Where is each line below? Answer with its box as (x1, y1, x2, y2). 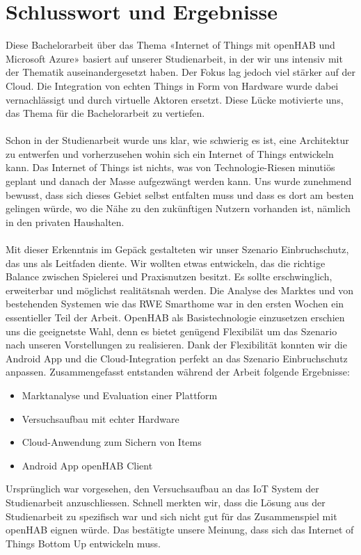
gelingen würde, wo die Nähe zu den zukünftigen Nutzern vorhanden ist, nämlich (6, 201, 351, 216)
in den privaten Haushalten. (6, 214, 125, 229)
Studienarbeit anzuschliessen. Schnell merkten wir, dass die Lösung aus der (6, 494, 326, 509)
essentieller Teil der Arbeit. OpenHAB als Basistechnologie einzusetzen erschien (6, 310, 345, 324)
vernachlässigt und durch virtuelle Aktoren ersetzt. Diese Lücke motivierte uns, (6, 92, 344, 106)
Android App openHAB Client (22, 458, 153, 472)
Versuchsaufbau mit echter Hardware (22, 411, 179, 426)
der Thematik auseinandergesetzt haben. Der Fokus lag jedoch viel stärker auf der (6, 65, 355, 79)
